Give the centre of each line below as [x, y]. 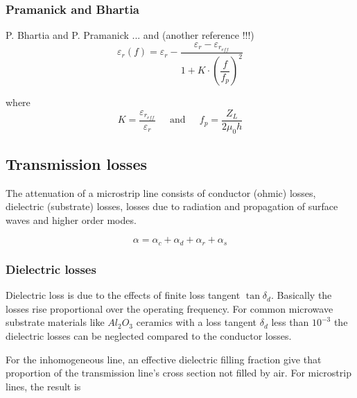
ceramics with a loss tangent [197, 322]
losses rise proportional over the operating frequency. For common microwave [169, 308]
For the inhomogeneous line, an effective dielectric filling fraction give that [164, 359]
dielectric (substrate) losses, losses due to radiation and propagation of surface [172, 206]
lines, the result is [43, 386]
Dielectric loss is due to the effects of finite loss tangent [123, 295]
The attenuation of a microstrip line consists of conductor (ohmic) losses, [161, 192]
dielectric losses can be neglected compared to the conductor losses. [149, 335]
